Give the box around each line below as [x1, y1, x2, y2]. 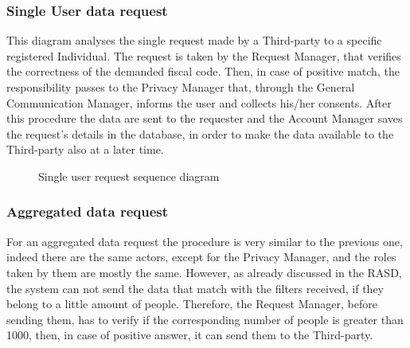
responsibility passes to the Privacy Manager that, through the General [6, 79, 355, 95]
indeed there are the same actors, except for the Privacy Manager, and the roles [6, 248, 396, 265]
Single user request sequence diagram [38, 167, 220, 184]
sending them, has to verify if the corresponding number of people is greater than [6, 311, 404, 327]
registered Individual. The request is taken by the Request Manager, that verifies [6, 47, 401, 64]
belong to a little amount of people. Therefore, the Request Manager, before [6, 295, 377, 312]
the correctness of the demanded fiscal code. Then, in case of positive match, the [6, 63, 400, 80]
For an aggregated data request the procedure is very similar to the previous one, [6, 233, 403, 249]
